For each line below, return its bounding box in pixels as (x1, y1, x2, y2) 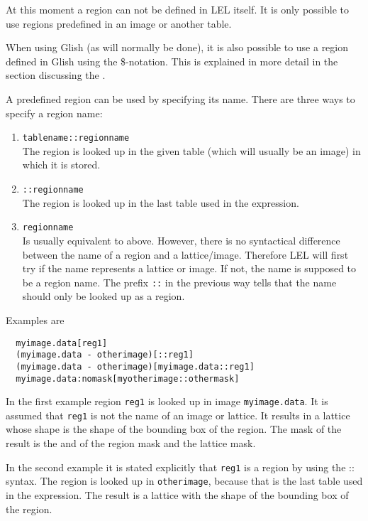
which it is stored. (22, 157, 101, 172)
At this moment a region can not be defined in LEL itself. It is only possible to (6, 2, 349, 16)
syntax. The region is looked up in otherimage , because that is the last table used (6, 473, 363, 488)
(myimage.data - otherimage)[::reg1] (16, 350, 194, 360)
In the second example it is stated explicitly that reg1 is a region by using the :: (6, 459, 355, 474)
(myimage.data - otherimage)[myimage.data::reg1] (16, 361, 255, 372)
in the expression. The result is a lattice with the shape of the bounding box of (6, 487, 349, 502)
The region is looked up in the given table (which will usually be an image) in (22, 143, 361, 158)
